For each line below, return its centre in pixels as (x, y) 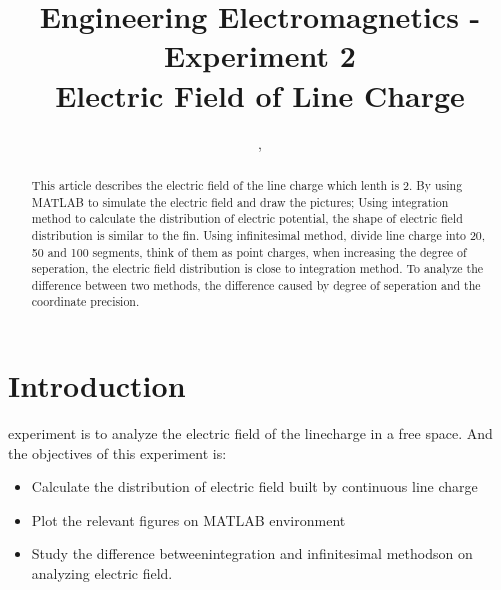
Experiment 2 (260, 55)
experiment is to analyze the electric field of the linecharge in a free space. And (250, 433)
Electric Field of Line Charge (260, 94)
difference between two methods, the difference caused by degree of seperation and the (256, 284)
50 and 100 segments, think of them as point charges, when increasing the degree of (249, 251)
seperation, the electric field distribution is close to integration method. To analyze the (257, 268)
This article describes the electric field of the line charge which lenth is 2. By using (247, 184)
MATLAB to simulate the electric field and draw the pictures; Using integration (240, 201)
